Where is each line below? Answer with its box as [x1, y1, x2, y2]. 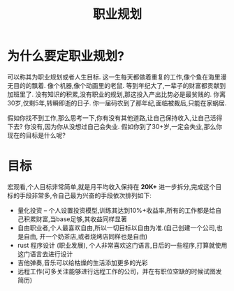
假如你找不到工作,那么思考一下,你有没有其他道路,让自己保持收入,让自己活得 [7, 113, 223, 122]
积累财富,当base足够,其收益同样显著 [23, 214, 127, 223]
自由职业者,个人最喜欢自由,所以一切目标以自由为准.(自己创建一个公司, [17, 223, 217, 232]
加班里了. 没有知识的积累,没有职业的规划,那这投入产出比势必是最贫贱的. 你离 [7, 90, 226, 98]
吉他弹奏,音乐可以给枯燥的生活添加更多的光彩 [17, 258, 148, 267]
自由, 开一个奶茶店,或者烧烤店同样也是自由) [23, 232, 148, 241]
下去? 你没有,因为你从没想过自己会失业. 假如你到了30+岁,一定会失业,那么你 [7, 122, 222, 130]
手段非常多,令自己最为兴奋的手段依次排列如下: [19, 191, 152, 200]
